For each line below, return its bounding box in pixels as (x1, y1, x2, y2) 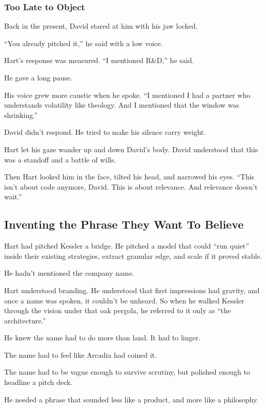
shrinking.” (4, 109, 38, 120)
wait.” (4, 191, 22, 202)
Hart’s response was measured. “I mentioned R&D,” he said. (4, 55, 194, 66)
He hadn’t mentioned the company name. (4, 268, 134, 278)
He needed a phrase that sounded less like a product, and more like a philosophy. (4, 394, 259, 404)
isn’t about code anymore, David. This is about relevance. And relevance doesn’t (4, 181, 258, 192)
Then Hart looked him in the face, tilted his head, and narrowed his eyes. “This (4, 171, 255, 182)
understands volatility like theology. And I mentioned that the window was (4, 99, 239, 110)
